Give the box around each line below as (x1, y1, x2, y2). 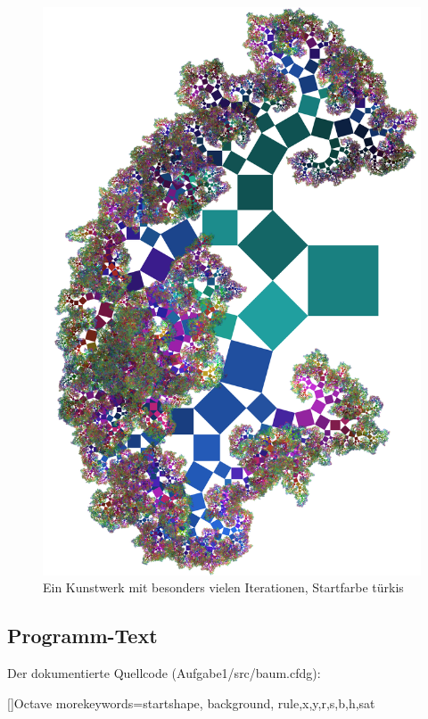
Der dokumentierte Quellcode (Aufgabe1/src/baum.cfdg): (7, 664, 321, 682)
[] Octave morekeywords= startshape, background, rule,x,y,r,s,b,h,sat (7, 693, 375, 712)
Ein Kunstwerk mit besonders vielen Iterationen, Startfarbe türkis (43, 578, 404, 597)
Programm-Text (7, 622, 158, 649)
